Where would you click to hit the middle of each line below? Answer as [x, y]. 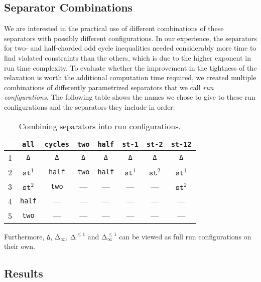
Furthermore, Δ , [28, 236]
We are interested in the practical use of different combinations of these [114, 28]
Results [24, 273]
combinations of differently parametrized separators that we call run [109, 87]
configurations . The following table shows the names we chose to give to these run [130, 97]
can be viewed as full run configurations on [185, 236]
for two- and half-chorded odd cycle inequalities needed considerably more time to [130, 48]
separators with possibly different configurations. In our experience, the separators [130, 38]
